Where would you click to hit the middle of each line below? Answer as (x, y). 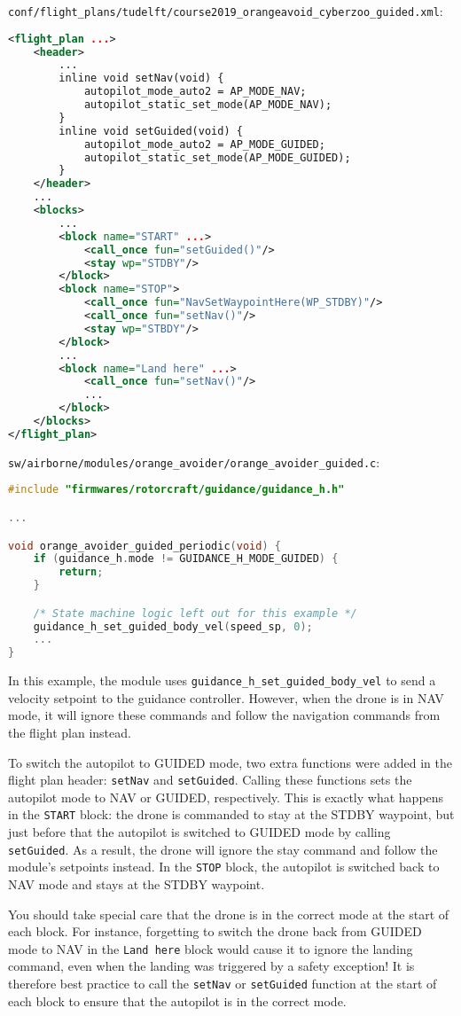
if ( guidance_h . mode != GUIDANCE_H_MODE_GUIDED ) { (186, 559)
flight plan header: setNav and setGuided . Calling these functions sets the (210, 780)
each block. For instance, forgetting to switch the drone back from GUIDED (215, 931)
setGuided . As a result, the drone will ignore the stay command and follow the (223, 849)
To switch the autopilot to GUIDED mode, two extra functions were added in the (230, 762)
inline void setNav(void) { (141, 78)
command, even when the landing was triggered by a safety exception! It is (211, 966)
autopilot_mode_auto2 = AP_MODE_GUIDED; (204, 144)
